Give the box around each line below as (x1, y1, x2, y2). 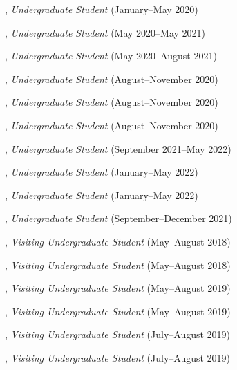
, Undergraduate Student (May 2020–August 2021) (5, 48, 217, 63)
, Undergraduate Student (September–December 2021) (5, 211, 232, 225)
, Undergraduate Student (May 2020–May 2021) (5, 25, 206, 39)
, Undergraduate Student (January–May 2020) (5, 2, 198, 16)
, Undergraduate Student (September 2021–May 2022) (5, 141, 231, 156)
